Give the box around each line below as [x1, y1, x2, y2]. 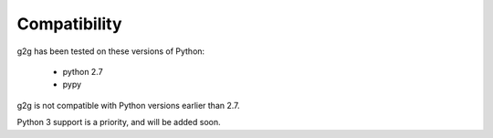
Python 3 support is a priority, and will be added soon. [16, 117, 221, 128]
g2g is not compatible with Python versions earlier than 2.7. [16, 100, 241, 111]
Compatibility [16, 14, 122, 34]
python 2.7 [62, 66, 104, 77]
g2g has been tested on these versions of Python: [16, 46, 205, 57]
